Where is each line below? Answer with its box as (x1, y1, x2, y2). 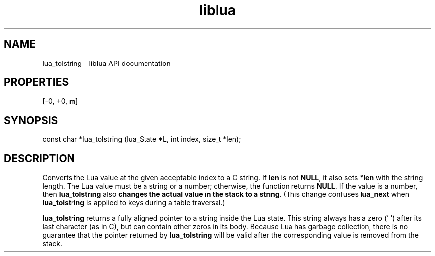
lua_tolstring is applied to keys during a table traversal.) (42, 198, 225, 207)
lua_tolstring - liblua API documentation (42, 59, 171, 67)
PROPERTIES (4, 76, 69, 89)
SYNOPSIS (4, 114, 58, 127)
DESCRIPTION (4, 152, 75, 165)
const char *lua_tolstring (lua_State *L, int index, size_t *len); (42, 135, 241, 144)
